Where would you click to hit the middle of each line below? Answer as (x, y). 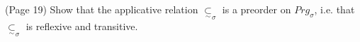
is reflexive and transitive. (82, 26)
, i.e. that (334, 9)
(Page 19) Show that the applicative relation (102, 9)
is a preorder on (257, 9)
